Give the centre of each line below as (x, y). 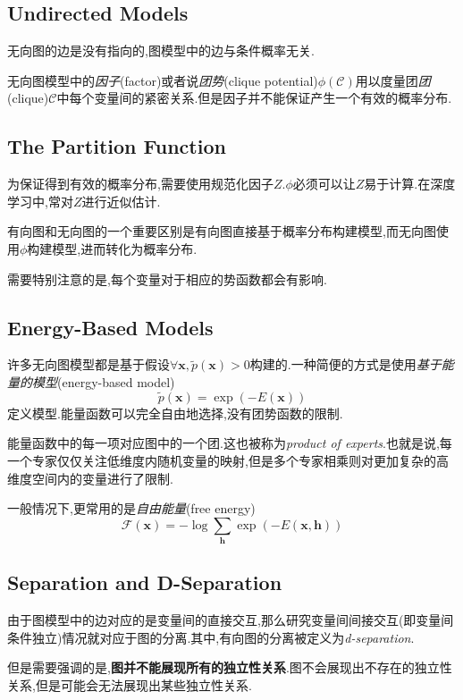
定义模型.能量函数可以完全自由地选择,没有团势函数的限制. (175, 413)
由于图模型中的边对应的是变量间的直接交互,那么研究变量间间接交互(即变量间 (231, 620)
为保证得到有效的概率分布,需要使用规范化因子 (140, 184)
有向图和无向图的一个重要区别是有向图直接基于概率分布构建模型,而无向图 (222, 231)
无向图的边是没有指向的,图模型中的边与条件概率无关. (161, 51)
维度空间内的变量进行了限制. (90, 478)
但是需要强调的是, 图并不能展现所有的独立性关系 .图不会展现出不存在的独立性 (230, 667)
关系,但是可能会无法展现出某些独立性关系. (130, 685)
